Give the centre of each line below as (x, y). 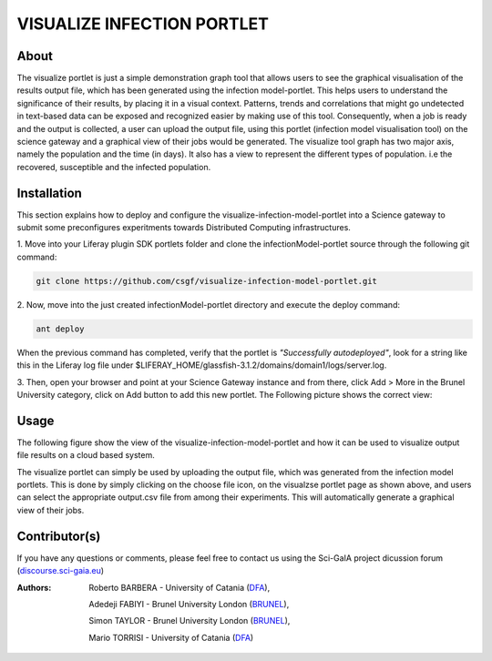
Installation (49, 193)
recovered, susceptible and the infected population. (114, 167)
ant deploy (60, 329)
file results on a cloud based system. (86, 455)
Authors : (34, 587)
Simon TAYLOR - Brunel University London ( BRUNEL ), (190, 621)
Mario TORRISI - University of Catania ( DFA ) (171, 637)
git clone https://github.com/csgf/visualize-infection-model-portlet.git (207, 281)
